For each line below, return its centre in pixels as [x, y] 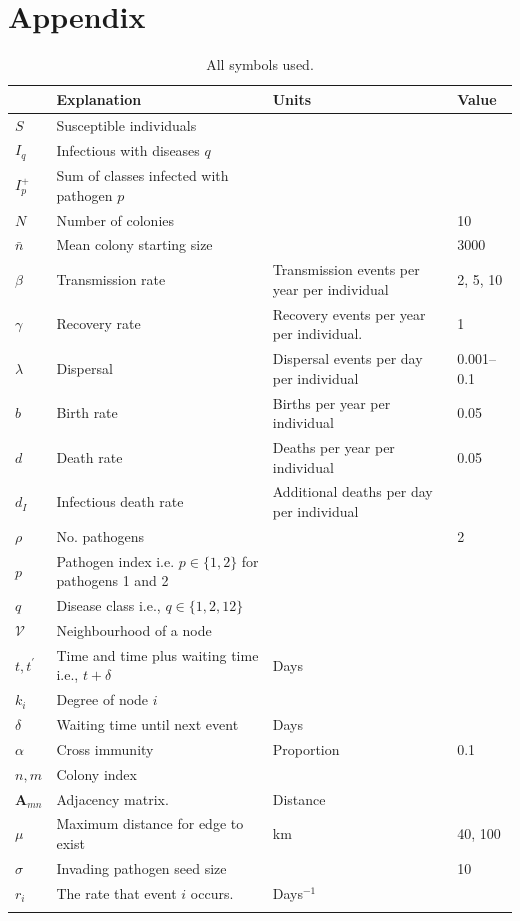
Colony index [96, 773]
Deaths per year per [333, 446]
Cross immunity [105, 748]
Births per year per [331, 402]
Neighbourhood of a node [134, 629]
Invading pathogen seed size [141, 867]
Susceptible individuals [126, 124]
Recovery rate [98, 323]
